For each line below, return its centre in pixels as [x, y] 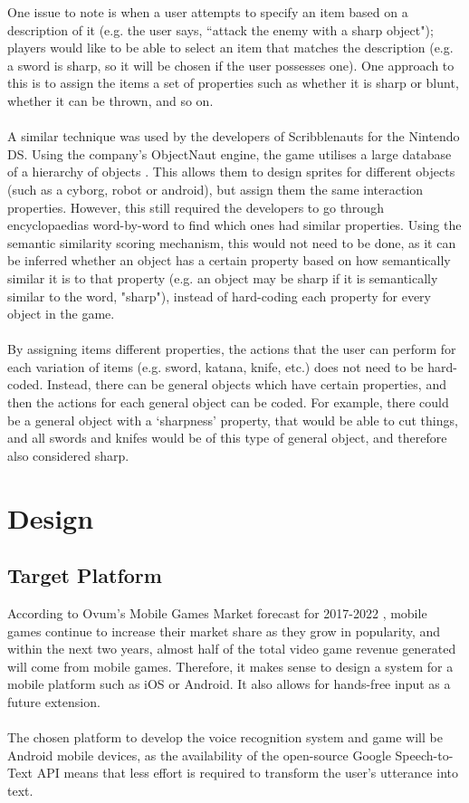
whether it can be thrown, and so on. [110, 100]
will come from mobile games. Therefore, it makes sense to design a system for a [230, 666]
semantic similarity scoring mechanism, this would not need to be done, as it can [232, 242]
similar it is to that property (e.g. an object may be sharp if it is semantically [223, 277]
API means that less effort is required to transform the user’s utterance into [247, 773]
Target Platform [85, 575]
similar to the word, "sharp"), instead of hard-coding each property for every [219, 296]
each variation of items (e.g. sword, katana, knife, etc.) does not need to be [215, 366]
